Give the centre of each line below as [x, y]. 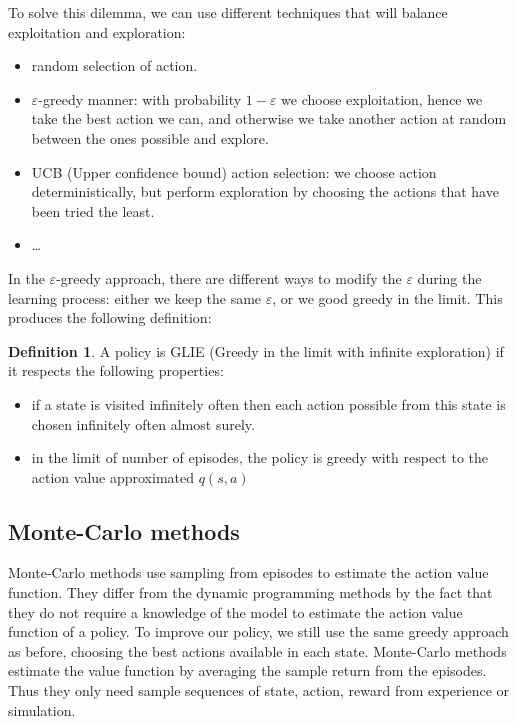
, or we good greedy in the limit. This [387, 297]
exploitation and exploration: [97, 31]
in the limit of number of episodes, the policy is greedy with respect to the [259, 457]
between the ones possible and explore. [150, 137]
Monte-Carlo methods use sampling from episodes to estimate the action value [248, 572]
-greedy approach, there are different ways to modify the [229, 277]
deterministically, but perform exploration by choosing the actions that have [265, 191]
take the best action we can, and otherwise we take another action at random [269, 118]
